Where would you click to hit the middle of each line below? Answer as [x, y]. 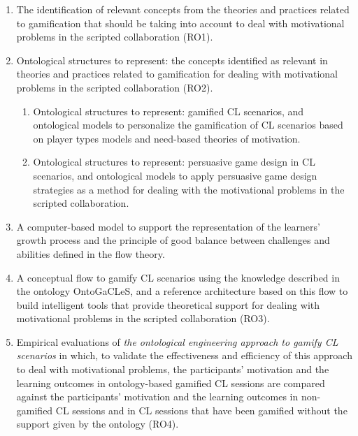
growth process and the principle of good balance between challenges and [173, 240]
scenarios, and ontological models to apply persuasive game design [175, 175]
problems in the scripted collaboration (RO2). [115, 87]
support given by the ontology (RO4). [98, 424]
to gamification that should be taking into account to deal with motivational [180, 23]
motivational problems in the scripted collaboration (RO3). [143, 318]
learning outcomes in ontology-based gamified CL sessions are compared [171, 383]
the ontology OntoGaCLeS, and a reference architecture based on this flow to [182, 291]
